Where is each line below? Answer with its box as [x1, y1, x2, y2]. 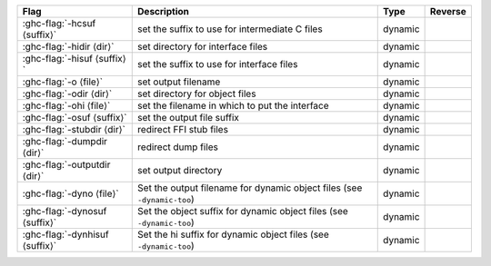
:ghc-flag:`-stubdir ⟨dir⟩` [22, 123, 126, 135]
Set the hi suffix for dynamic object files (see [137, 228, 329, 241]
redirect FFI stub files [137, 123, 229, 135]
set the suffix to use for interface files [137, 58, 298, 70]
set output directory [137, 164, 223, 176]
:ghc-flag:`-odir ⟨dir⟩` [22, 87, 113, 100]
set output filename [137, 75, 221, 88]
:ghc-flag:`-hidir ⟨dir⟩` [22, 41, 115, 53]
